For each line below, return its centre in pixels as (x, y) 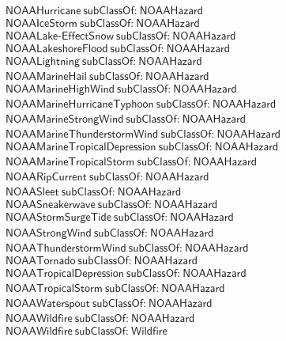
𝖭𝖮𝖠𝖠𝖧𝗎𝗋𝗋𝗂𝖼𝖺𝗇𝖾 (43, 11)
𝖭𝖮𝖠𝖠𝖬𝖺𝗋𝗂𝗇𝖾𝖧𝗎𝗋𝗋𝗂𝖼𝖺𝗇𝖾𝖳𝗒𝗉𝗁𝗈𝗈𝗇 (80, 105)
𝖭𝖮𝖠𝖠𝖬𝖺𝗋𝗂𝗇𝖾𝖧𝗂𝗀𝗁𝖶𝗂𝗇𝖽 (60, 90)
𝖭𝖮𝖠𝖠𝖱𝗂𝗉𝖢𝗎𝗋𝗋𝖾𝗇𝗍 (46, 178)
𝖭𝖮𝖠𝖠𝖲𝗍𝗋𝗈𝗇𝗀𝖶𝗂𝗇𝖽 (49, 233)
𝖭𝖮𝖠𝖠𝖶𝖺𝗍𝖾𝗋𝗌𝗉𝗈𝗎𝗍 (48, 303)
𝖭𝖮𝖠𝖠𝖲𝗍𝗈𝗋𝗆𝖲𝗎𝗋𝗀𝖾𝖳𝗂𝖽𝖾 (59, 218)
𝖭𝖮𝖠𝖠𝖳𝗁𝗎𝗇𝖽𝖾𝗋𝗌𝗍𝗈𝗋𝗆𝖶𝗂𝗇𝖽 (66, 248)
